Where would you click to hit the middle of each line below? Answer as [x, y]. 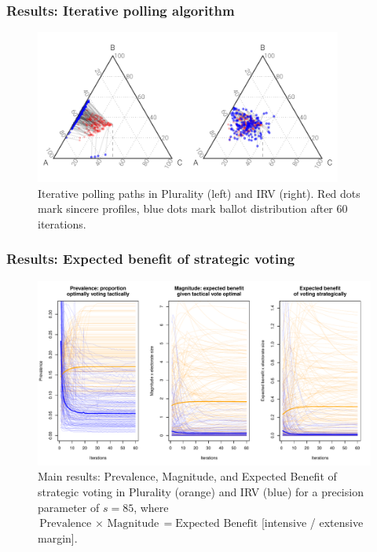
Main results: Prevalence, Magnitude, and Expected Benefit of [187, 476]
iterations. [62, 223]
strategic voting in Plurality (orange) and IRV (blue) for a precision [201, 491]
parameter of [69, 507]
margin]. [58, 537]
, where [151, 507]
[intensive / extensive [312, 523]
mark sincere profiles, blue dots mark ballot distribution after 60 [193, 208]
